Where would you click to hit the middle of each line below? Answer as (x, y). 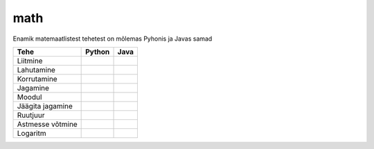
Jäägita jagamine (45, 106)
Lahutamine (36, 70)
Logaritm (32, 133)
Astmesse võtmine (47, 124)
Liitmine (30, 61)
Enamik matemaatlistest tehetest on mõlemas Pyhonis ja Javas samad (113, 39)
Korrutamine (37, 79)
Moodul (29, 97)
